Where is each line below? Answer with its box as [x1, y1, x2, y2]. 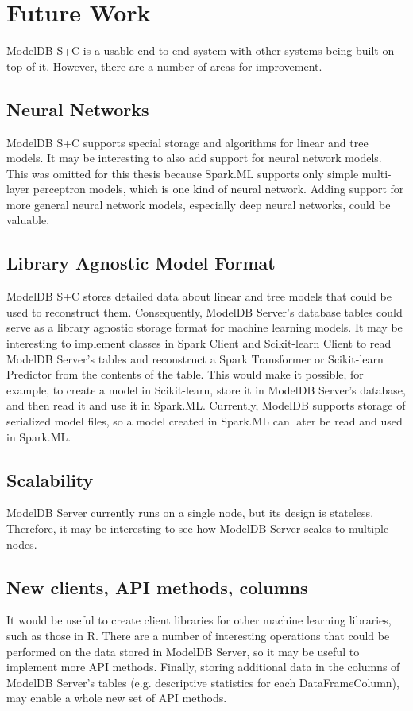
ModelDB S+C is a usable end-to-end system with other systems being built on [6, 42, 395, 59]
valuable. [6, 212, 50, 228]
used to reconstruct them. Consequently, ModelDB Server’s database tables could [6, 303, 403, 320]
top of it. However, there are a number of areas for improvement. [6, 57, 322, 74]
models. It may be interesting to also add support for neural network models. [6, 150, 382, 166]
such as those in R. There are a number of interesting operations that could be [6, 627, 390, 643]
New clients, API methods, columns [6, 574, 308, 599]
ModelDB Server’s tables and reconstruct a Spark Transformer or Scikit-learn [6, 350, 384, 367]
